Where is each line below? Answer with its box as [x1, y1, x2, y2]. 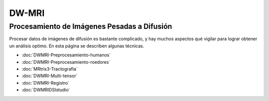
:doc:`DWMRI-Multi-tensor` [21, 73, 78, 79]
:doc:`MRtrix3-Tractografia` [21, 66, 78, 72]
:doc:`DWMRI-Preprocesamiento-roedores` [21, 59, 111, 65]
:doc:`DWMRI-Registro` [21, 80, 70, 86]
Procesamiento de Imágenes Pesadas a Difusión [9, 22, 172, 31]
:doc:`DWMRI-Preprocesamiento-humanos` [21, 52, 111, 58]
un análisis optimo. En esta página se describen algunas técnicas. [9, 43, 144, 49]
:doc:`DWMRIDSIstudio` [21, 87, 70, 93]
